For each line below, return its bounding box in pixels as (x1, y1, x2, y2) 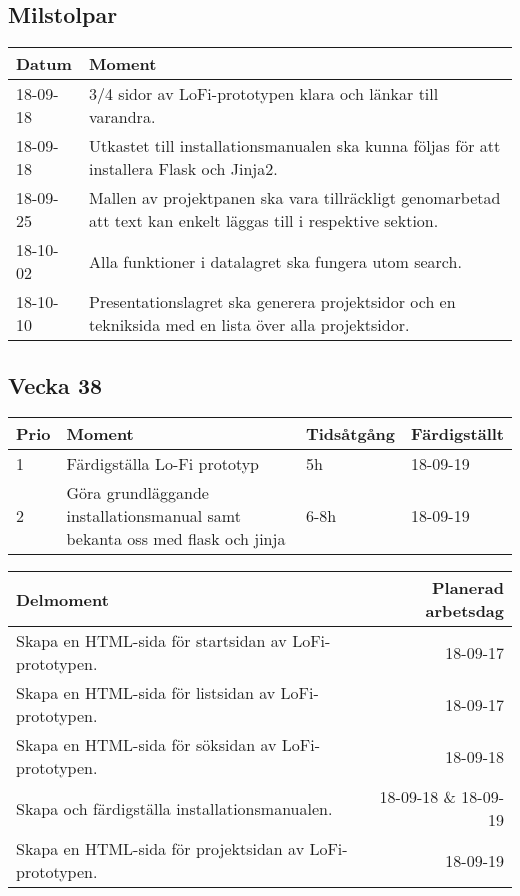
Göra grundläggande (66, 481, 209, 505)
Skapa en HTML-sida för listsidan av (16, 681, 276, 705)
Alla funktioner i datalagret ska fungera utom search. (89, 249, 462, 273)
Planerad (431, 576, 504, 600)
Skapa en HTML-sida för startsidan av (16, 629, 287, 653)
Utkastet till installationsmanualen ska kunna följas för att (89, 134, 501, 158)
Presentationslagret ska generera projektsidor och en (89, 290, 456, 314)
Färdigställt (411, 422, 504, 446)
